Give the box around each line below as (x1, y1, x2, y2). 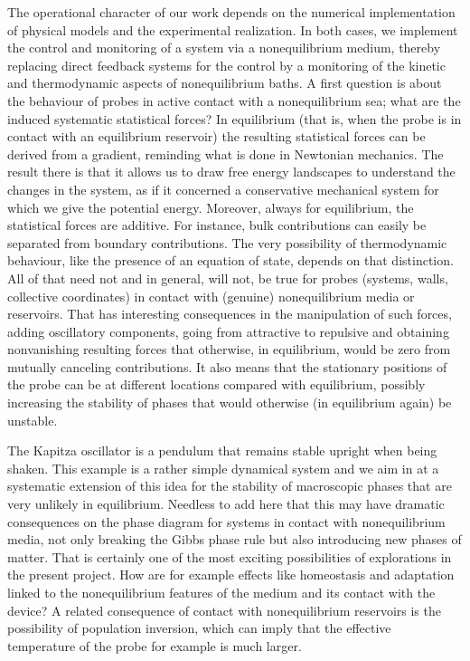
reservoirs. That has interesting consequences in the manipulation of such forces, (7, 304, 452, 323)
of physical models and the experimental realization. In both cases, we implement (7, 20, 458, 39)
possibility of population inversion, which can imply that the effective (7, 618, 391, 637)
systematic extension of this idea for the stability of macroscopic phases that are (7, 476, 452, 495)
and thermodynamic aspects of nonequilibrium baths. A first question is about (7, 73, 442, 92)
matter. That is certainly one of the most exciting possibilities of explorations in (7, 547, 452, 566)
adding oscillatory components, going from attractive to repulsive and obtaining (7, 321, 449, 340)
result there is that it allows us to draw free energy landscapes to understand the (7, 162, 456, 181)
